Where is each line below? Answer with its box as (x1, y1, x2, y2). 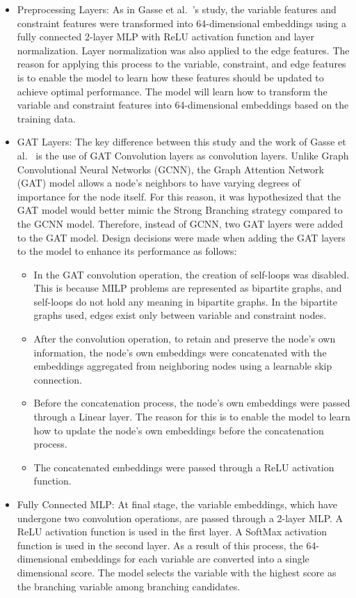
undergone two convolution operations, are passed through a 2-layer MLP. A (17, 510, 343, 525)
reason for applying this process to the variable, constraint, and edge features (17, 56, 346, 71)
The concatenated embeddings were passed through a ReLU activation (33, 459, 334, 474)
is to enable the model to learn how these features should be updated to (17, 70, 324, 84)
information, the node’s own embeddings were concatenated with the (33, 345, 327, 359)
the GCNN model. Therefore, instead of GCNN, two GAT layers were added (17, 216, 343, 230)
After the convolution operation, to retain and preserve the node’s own (33, 331, 336, 346)
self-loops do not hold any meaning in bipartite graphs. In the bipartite (33, 294, 337, 308)
